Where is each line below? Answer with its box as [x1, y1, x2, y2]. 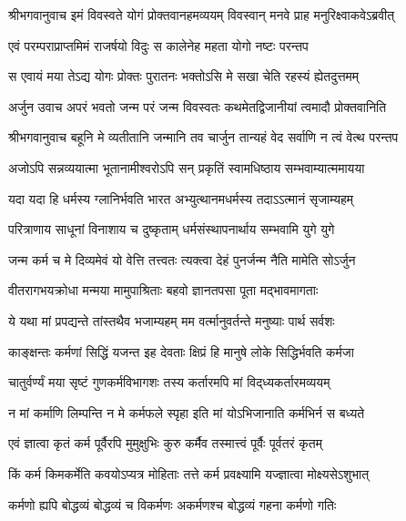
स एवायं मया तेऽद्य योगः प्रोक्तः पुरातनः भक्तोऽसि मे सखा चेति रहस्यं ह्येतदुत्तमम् [8, 66, 360, 86]
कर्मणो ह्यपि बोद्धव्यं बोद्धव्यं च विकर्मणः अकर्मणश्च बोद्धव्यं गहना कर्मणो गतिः [8, 495, 337, 514]
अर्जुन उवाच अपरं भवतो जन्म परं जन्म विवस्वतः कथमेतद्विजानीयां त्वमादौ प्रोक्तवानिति [8, 97, 387, 116]
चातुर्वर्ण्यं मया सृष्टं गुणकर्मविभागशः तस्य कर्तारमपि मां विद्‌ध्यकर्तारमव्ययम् [8, 373, 330, 392]
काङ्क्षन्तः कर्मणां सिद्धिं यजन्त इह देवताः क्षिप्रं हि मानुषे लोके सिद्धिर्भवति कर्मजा [8, 342, 354, 361]
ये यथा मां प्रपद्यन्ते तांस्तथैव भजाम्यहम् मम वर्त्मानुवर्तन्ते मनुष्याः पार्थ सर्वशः [8, 311, 335, 330]
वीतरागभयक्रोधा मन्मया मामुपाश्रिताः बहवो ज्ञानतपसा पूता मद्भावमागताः [8, 281, 319, 300]
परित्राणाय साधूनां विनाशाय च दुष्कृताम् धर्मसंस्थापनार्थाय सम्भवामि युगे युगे [8, 220, 335, 239]
